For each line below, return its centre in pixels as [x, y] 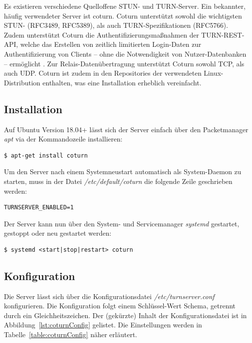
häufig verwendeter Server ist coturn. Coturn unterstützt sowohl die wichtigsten [123, 15]
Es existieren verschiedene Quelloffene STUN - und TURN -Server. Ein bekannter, [125, 6]
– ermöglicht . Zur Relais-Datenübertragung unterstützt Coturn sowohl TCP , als [124, 63]
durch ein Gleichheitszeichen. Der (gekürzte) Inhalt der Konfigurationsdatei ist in [126, 315]
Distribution [22, 82]
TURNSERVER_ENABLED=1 [39, 208]
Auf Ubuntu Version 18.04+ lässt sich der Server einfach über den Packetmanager [126, 129]
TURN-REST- [223, 34]
